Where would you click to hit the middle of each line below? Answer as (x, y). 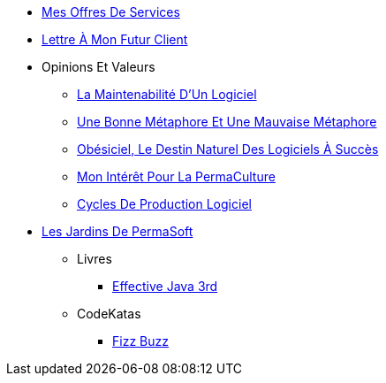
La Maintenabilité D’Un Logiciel (167, 94)
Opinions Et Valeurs (98, 67)
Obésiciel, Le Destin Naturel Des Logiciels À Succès (228, 149)
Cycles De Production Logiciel (164, 204)
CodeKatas (109, 314)
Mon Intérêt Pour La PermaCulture (176, 176)
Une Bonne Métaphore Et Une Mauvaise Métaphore (227, 122)
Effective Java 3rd (165, 286)
